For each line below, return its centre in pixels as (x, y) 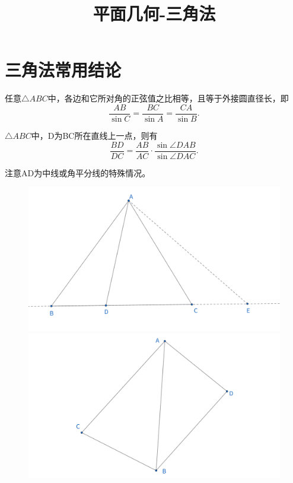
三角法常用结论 (63, 70)
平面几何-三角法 (154, 13)
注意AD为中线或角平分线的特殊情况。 (78, 172)
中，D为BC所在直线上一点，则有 (94, 135)
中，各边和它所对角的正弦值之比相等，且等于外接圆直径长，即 (168, 98)
